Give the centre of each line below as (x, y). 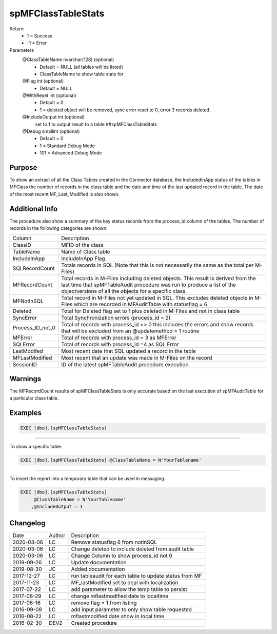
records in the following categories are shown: (58, 228)
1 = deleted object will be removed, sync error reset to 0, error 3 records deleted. (125, 110)
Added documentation (98, 569)
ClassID (22, 245)
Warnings (25, 379)
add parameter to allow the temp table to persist (129, 589)
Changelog (27, 523)
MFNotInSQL (28, 301)
